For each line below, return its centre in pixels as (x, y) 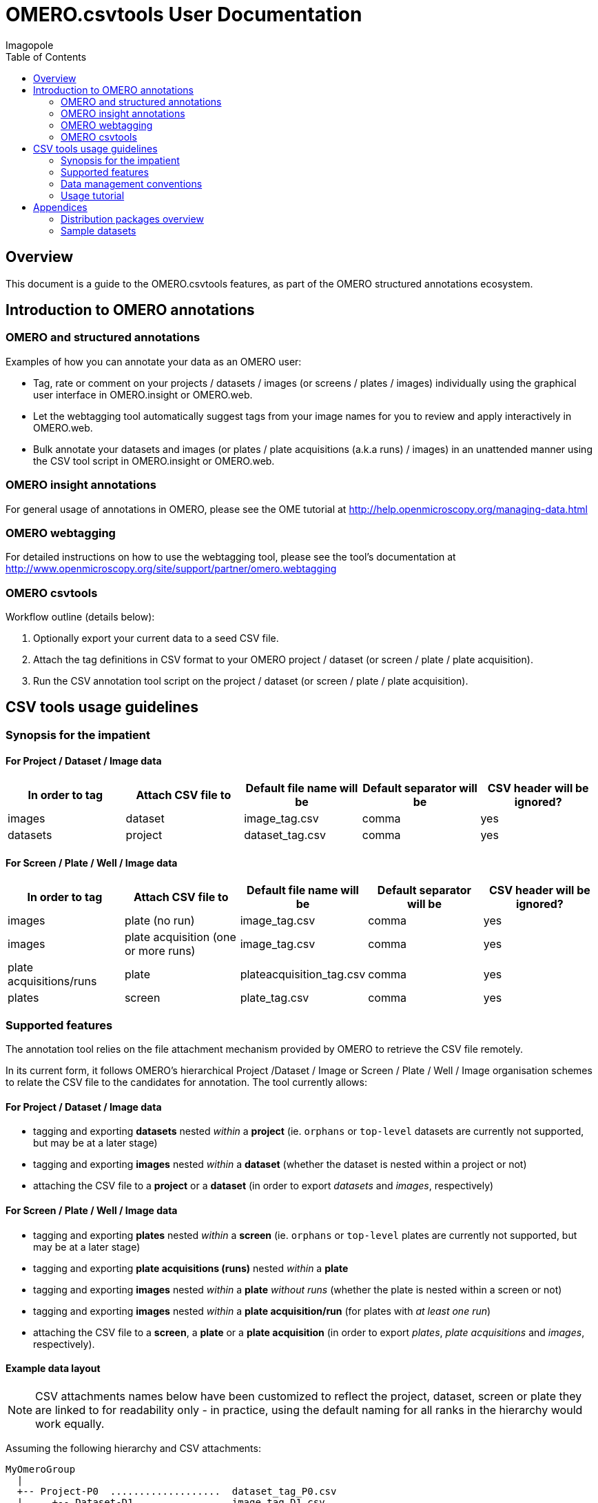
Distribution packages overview (132, 219)
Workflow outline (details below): (80, 617)
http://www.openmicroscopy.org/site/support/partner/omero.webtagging (171, 569)
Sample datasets (99, 230)
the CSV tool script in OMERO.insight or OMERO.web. (154, 461)
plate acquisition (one (180, 937)
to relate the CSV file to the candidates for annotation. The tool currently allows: (186, 1082)
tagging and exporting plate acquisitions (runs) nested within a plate (191, 1268)
